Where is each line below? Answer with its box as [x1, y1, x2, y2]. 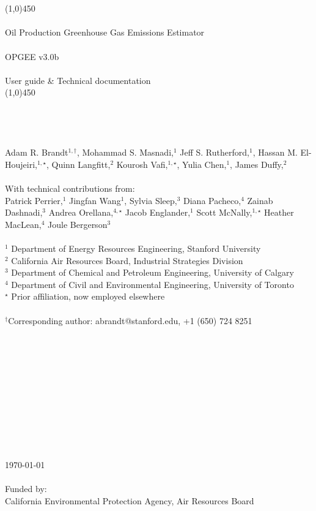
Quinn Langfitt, [51, 157, 111, 170]
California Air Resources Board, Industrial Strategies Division [11, 254, 243, 267]
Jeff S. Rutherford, [180, 146, 249, 159]
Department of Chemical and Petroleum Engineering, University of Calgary [11, 266, 294, 279]
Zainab [247, 194, 273, 206]
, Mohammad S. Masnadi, [76, 146, 174, 159]
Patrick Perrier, [5, 194, 63, 206]
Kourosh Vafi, [116, 157, 168, 170]
